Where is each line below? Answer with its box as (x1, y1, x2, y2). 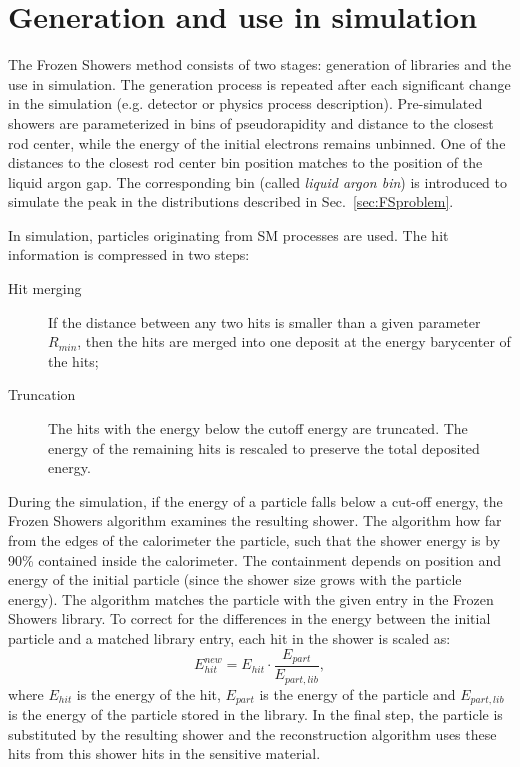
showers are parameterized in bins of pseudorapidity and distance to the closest (8, 112, 494, 133)
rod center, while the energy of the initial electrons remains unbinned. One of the (8, 132, 506, 153)
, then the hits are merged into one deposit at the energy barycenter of (77, 331, 511, 352)
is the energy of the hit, (76, 683, 221, 704)
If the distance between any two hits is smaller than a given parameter (48, 311, 481, 332)
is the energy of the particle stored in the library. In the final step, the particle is (8, 703, 503, 724)
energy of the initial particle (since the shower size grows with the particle (8, 569, 462, 590)
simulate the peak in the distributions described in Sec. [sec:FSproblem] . (8, 191, 454, 212)
